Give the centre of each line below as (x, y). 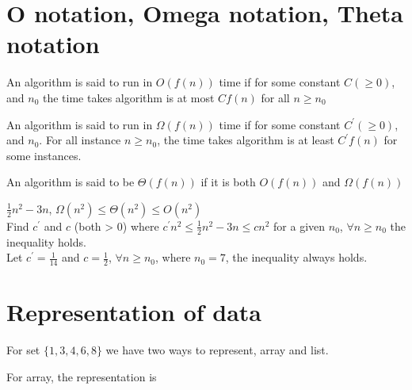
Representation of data (134, 312)
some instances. (44, 155)
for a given (299, 226)
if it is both (228, 182)
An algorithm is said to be (71, 182)
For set (23, 350)
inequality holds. (46, 241)
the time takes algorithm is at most (128, 97)
